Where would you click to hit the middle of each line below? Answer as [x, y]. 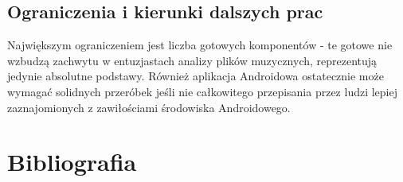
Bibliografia [72, 162]
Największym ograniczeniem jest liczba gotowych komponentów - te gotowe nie [200, 45]
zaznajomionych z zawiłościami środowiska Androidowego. [149, 107]
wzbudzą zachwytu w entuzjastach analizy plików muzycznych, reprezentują [192, 60]
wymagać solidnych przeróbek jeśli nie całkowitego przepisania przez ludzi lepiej [203, 91]
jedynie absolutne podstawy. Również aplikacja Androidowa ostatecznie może [196, 76]
